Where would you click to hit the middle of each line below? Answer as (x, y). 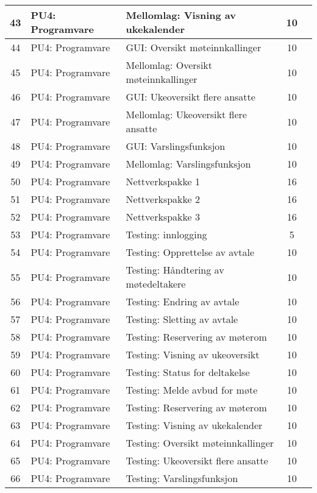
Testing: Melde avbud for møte (192, 390)
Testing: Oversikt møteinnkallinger (200, 443)
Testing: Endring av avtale (183, 301)
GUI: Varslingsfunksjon (176, 146)
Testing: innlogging (166, 234)
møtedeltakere (156, 284)
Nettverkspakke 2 (163, 199)
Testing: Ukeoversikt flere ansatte (197, 460)
